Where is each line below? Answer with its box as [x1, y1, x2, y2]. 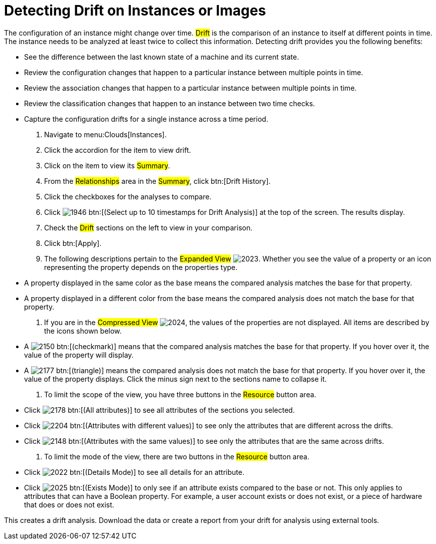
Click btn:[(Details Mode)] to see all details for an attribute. [24, 467, 245, 476]
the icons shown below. [44, 326, 122, 335]
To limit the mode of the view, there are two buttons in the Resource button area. [44, 452, 310, 461]
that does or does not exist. [24, 500, 114, 509]
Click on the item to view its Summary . [44, 161, 170, 170]
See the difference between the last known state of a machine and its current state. [24, 52, 299, 61]
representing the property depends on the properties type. [44, 262, 238, 271]
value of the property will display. [24, 350, 134, 359]
